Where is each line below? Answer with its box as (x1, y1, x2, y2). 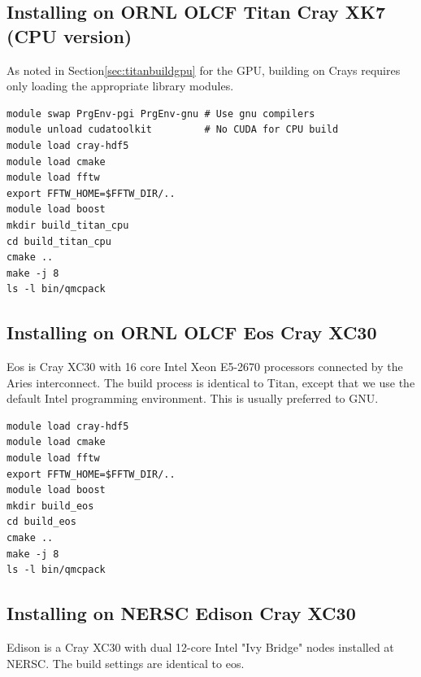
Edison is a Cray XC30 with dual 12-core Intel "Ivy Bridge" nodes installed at (7, 639, 394, 656)
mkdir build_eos (7, 500, 94, 512)
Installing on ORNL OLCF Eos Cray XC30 (7, 320, 377, 345)
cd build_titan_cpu (7, 235, 111, 247)
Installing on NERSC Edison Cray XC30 (7, 601, 356, 626)
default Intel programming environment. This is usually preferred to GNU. (7, 390, 379, 407)
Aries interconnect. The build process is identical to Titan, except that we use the (7, 373, 415, 391)
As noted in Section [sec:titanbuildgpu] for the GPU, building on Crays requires (7, 61, 401, 78)
